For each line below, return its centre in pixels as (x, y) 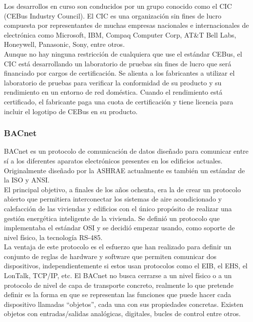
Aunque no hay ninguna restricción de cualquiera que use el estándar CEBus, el (123, 53)
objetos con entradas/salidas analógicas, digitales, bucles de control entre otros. (122, 313)
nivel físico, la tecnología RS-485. (53, 237)
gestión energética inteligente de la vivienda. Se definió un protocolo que (112, 218)
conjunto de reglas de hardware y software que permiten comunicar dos (110, 256)
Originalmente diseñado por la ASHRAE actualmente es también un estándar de (125, 170)
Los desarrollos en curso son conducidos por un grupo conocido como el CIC (118, 6)
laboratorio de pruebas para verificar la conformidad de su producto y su (113, 82)
